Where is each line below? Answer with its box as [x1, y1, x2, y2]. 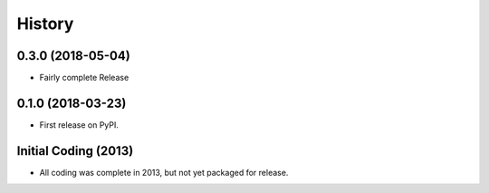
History [16, 14, 74, 34]
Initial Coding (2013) [16, 143, 134, 159]
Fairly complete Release [39, 72, 129, 83]
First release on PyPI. [39, 119, 120, 130]
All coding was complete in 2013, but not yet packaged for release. [39, 167, 289, 178]
